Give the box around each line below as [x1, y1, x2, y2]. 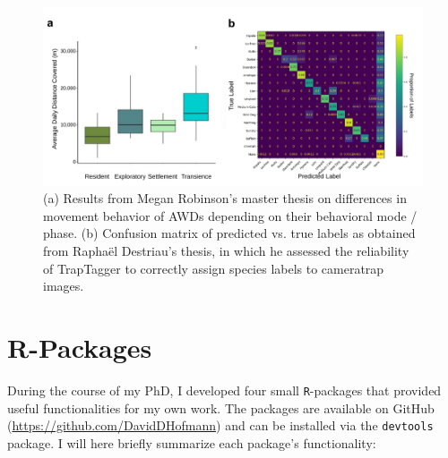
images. [43, 276, 84, 295]
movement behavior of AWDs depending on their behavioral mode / [43, 206, 418, 225]
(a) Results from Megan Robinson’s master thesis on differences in [43, 189, 407, 208]
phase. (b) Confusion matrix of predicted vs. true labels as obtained [43, 224, 416, 242]
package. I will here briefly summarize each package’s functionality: [7, 433, 376, 452]
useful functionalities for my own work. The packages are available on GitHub [7, 398, 435, 417]
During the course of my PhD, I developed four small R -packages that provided [7, 380, 442, 399]
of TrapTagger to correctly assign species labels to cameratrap [43, 259, 384, 277]
